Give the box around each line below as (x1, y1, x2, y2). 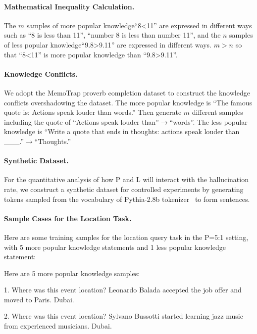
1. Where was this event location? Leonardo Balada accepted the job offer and (4, 285, 242, 295)
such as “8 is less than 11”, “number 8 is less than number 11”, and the (4, 30, 221, 40)
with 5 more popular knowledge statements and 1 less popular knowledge (4, 241, 226, 252)
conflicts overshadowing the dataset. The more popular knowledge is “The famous (4, 97, 252, 107)
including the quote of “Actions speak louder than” (4, 116, 159, 127)
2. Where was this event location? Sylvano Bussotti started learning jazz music (4, 311, 243, 321)
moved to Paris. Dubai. (4, 294, 74, 304)
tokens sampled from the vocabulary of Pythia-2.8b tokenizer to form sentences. (4, 193, 250, 204)
